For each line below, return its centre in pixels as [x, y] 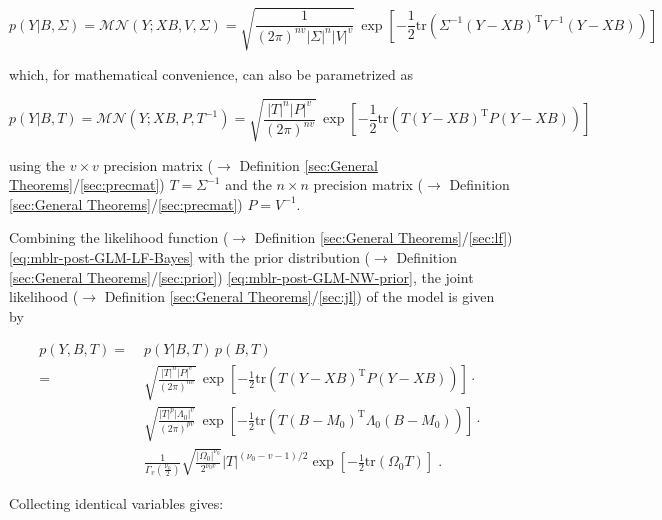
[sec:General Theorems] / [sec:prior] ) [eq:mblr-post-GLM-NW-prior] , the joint [241, 276]
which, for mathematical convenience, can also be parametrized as [211, 73]
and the [248, 184]
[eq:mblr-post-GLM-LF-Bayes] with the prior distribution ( [190, 257]
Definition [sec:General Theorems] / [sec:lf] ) [383, 237]
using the [37, 164]
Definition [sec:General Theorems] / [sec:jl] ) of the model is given [299, 296]
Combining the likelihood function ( [119, 237]
